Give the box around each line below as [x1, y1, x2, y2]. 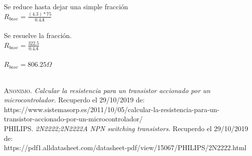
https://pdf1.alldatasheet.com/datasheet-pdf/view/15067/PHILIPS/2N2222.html [4, 142, 247, 153]
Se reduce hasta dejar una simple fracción [4, 1, 128, 11]
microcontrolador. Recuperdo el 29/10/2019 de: [4, 95, 145, 105]
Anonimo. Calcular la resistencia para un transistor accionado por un [4, 85, 211, 95]
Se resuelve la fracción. [4, 30, 72, 40]
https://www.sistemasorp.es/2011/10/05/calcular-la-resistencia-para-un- [4, 104, 220, 114]
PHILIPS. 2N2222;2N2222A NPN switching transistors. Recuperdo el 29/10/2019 [4, 123, 248, 133]
